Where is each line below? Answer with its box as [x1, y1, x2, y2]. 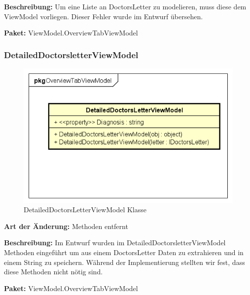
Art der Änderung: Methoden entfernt [4, 221, 128, 231]
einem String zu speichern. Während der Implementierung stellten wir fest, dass [4, 257, 245, 267]
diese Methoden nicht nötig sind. [4, 266, 103, 277]
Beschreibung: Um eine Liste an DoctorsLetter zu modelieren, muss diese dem [4, 1, 247, 11]
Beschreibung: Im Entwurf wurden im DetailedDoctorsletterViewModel [4, 237, 226, 248]
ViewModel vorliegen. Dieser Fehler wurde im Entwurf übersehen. [4, 11, 203, 21]
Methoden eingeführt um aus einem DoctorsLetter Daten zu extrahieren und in [4, 247, 244, 258]
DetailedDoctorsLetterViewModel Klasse [24, 204, 146, 215]
